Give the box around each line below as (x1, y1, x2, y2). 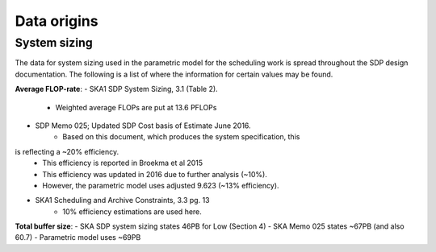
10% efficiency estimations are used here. (62, 206, 202, 217)
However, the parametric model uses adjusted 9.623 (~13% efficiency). (42, 180, 279, 190)
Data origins (15, 12, 99, 30)
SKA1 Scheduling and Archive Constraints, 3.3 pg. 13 (35, 196, 210, 205)
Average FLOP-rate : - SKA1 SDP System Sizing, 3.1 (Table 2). (15, 85, 218, 94)
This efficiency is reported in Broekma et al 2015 (42, 158, 203, 168)
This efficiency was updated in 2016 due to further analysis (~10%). (42, 169, 268, 179)
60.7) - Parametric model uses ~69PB (15, 233, 141, 242)
